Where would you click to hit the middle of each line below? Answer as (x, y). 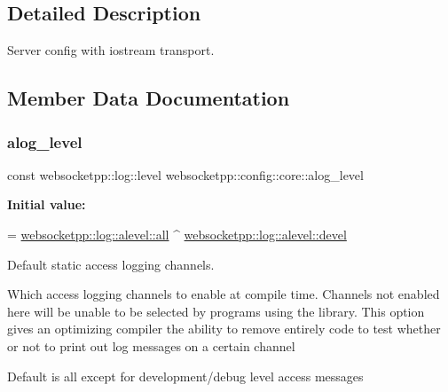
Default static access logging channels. (111, 264)
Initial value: (47, 204)
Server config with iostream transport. (111, 50)
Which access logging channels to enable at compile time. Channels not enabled (224, 294)
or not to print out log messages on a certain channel (151, 345)
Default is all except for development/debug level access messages (185, 376)
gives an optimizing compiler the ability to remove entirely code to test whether (224, 329)
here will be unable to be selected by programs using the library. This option (216, 311)
